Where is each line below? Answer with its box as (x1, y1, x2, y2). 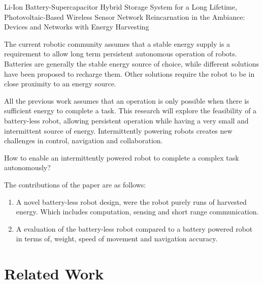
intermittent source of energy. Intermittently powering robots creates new (4, 125, 233, 136)
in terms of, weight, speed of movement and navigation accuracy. (16, 233, 218, 244)
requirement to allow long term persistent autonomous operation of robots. (4, 48, 237, 59)
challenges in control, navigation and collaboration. (4, 135, 163, 146)
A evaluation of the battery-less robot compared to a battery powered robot (16, 223, 253, 234)
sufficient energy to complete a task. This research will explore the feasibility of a (4, 105, 257, 116)
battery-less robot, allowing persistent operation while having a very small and (4, 115, 249, 125)
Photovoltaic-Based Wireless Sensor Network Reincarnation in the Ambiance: (4, 11, 245, 22)
